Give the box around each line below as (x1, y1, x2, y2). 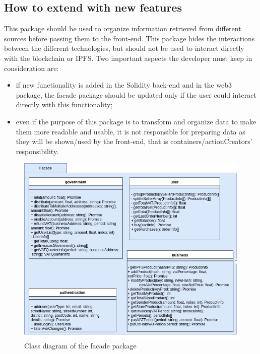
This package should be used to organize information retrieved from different (4, 23, 241, 34)
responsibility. (16, 146, 59, 156)
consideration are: (4, 62, 59, 73)
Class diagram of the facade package (24, 340, 137, 351)
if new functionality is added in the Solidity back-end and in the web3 (16, 80, 232, 90)
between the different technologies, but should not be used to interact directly (4, 43, 244, 53)
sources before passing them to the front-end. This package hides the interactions (4, 33, 255, 43)
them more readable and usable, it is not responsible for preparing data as (16, 126, 245, 136)
